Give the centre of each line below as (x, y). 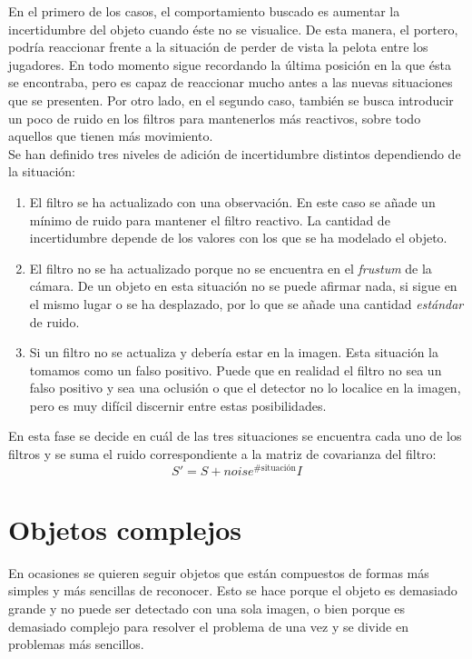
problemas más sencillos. (76, 644)
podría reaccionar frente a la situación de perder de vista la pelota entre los (218, 47)
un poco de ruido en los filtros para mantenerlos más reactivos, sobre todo (215, 118)
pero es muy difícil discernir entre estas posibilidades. (178, 405)
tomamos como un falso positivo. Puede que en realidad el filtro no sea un (236, 369)
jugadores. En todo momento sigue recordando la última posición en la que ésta (230, 64)
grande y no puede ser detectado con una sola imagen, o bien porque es (207, 609)
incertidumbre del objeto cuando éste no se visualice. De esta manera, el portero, (233, 29)
